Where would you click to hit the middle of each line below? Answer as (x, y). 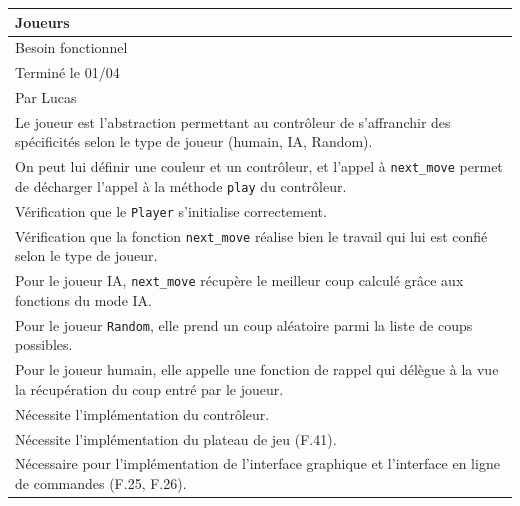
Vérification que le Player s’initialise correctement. (171, 210)
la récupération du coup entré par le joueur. (149, 388)
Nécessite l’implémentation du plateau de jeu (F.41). (176, 438)
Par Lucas (46, 97)
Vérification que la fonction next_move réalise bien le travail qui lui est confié (251, 235)
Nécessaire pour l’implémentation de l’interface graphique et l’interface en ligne (257, 463)
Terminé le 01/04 (67, 72)
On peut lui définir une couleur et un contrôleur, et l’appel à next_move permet (259, 166)
